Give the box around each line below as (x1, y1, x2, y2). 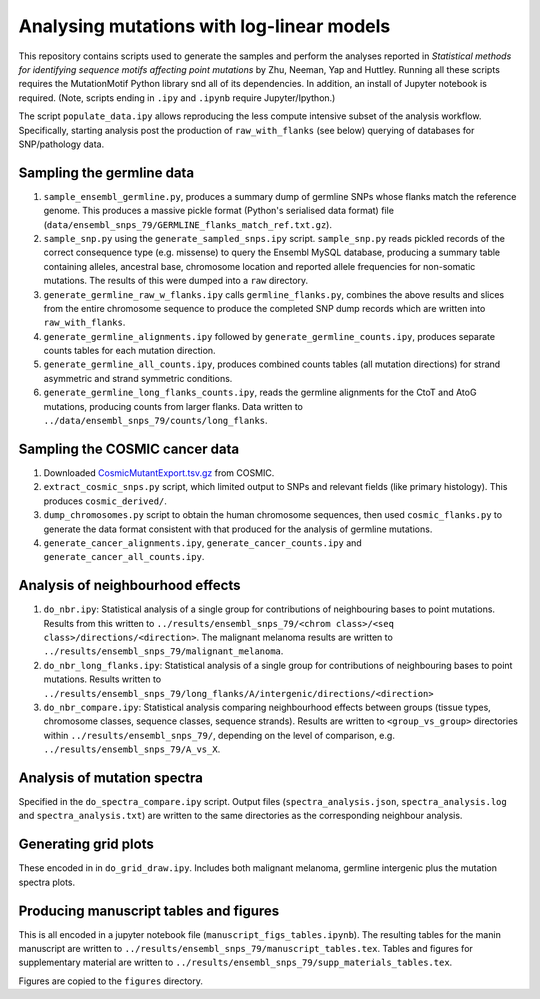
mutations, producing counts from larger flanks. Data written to (43, 400, 304, 412)
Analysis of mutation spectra (18, 769, 204, 786)
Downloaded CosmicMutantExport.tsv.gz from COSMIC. (43, 466, 275, 479)
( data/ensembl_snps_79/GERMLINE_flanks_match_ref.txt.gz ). (43, 218, 332, 230)
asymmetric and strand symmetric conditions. (43, 372, 233, 384)
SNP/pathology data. (18, 138, 105, 150)
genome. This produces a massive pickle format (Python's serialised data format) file (43, 205, 395, 217)
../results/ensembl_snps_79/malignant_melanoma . (43, 645, 284, 657)
